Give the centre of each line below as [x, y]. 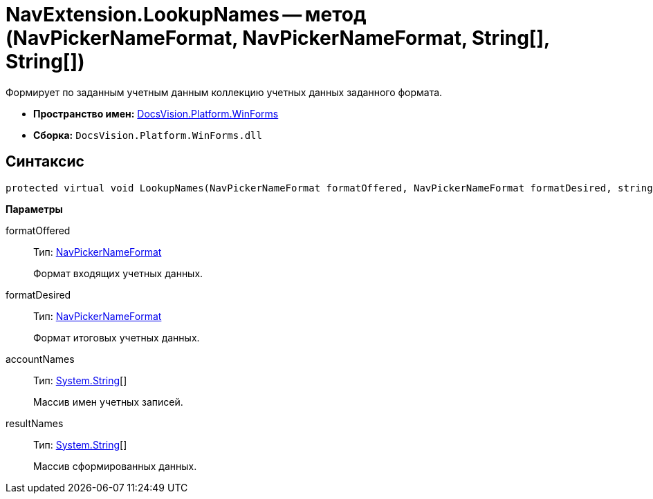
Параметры [34, 209]
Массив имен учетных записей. [108, 402]
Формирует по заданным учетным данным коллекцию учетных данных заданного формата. [224, 92]
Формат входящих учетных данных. [118, 273]
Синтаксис [45, 162]
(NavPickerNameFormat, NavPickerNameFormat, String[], [278, 38]
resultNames [35, 423]
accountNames [40, 359]
